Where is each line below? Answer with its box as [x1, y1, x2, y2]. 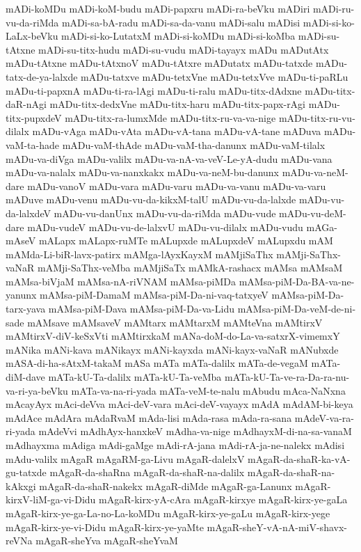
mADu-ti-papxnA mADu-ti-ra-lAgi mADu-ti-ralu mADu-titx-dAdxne [6, 83, 302, 97]
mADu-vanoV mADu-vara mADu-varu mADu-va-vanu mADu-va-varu [27, 178, 326, 193]
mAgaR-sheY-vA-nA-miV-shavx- [207, 519, 347, 534]
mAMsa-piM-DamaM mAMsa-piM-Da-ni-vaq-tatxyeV [40, 287, 268, 302]
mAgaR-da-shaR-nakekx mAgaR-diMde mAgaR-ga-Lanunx [39, 478, 292, 493]
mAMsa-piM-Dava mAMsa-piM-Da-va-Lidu [48, 301, 234, 316]
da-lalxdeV [6, 205, 51, 220]
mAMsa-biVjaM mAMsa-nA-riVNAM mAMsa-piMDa [6, 274, 236, 288]
